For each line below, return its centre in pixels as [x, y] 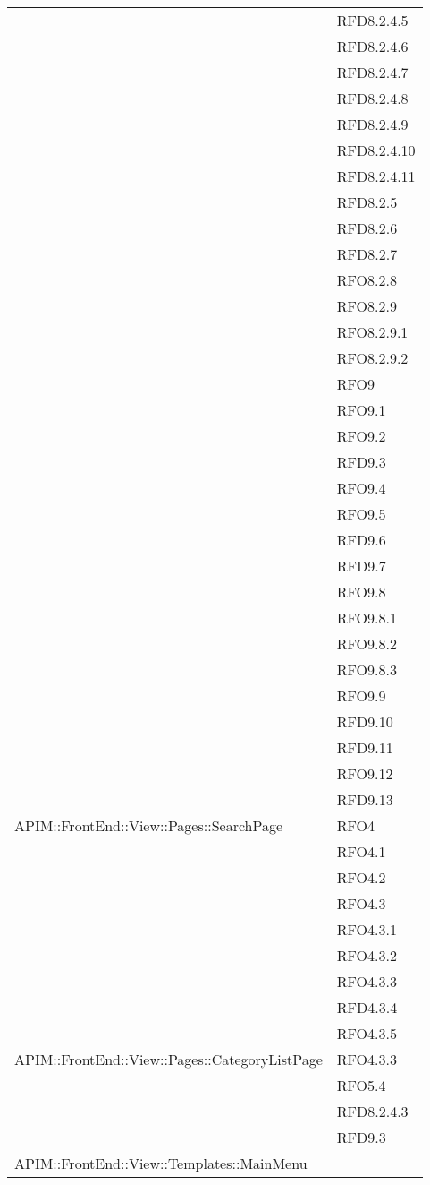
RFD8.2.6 [367, 228]
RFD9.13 [365, 799]
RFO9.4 [361, 488]
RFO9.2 [361, 436]
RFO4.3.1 [367, 929]
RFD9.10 [365, 721]
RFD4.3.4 [367, 1007]
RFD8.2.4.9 [372, 124]
